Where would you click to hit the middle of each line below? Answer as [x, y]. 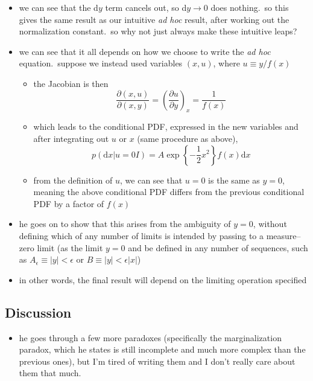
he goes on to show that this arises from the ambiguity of [125, 224]
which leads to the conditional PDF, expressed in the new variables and [166, 126]
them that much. [50, 373]
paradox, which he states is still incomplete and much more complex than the [162, 349]
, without [270, 224]
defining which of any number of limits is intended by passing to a [141, 235]
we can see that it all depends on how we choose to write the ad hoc [145, 51]
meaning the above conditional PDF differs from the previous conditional [169, 192]
